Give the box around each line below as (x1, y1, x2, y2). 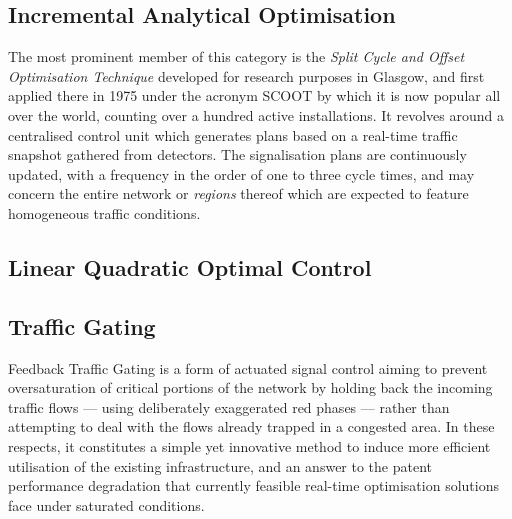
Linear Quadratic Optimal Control (8, 251, 372, 282)
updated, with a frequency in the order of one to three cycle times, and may (8, 163, 475, 184)
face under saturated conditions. (8, 494, 205, 515)
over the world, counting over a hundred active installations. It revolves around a (8, 104, 504, 125)
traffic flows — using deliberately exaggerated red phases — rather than (8, 396, 450, 417)
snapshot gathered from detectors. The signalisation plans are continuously (8, 144, 467, 165)
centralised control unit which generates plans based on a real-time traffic (8, 124, 458, 145)
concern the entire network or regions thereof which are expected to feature (8, 183, 469, 204)
